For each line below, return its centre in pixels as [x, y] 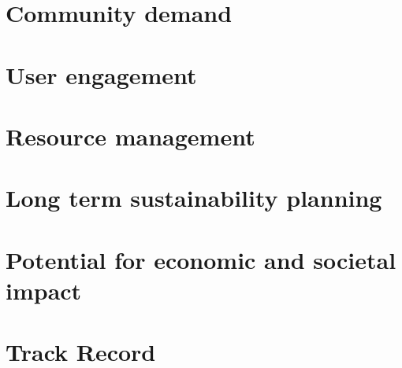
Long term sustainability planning [194, 198]
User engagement [101, 74]
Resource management [130, 136]
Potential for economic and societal [201, 259]
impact [44, 290]
